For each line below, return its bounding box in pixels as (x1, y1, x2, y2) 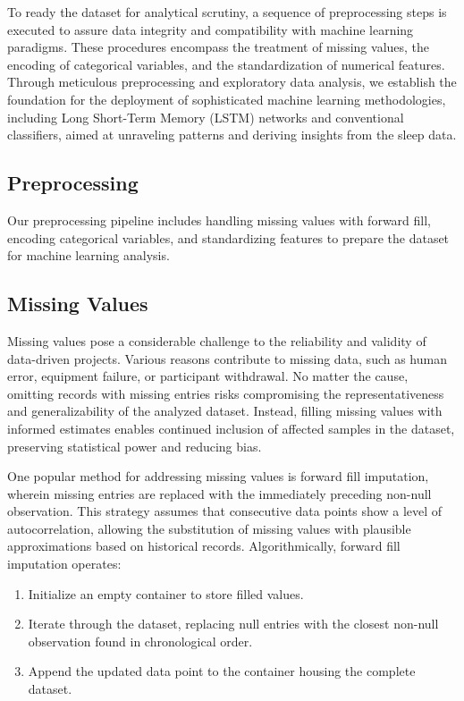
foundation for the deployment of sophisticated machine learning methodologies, (7, 89, 446, 108)
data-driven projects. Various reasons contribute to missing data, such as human (7, 349, 447, 367)
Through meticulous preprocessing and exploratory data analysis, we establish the (7, 72, 457, 91)
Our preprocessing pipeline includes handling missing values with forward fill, (7, 210, 431, 229)
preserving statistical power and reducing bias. (7, 436, 262, 455)
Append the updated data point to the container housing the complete (28, 662, 416, 680)
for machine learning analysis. (7, 246, 170, 265)
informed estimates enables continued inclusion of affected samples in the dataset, (7, 418, 455, 437)
